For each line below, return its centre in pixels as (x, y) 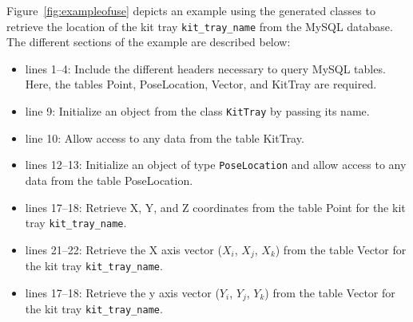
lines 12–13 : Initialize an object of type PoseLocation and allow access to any (216, 165)
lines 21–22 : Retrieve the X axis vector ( (123, 249)
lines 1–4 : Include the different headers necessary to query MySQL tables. (205, 68)
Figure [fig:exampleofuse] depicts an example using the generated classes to (191, 10)
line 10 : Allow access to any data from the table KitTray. (165, 137)
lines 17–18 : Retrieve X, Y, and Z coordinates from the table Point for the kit (215, 207)
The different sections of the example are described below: (149, 42)
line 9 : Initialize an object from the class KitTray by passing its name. (197, 111)
